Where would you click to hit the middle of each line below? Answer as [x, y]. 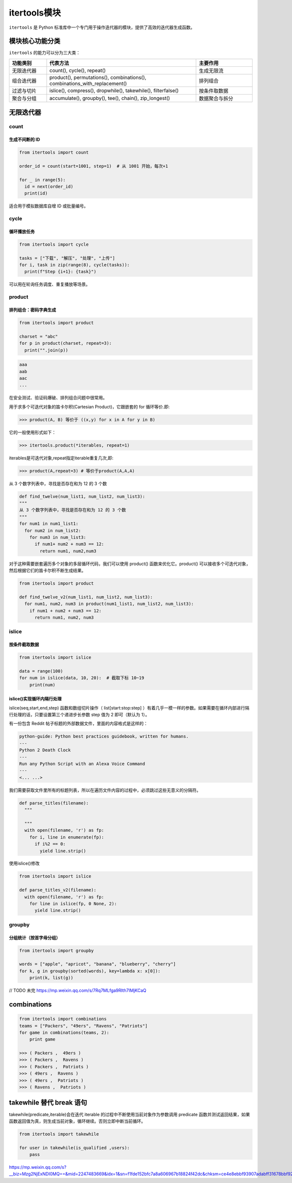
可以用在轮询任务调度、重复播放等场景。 [49, 284]
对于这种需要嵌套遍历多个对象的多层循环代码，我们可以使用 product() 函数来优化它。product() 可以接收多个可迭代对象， [130, 564]
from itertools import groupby [57, 950]
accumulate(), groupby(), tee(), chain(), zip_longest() [110, 98]
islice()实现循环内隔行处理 [35, 699]
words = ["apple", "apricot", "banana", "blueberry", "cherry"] [98, 964]
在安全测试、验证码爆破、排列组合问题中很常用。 [58, 398]
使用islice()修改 [24, 864]
